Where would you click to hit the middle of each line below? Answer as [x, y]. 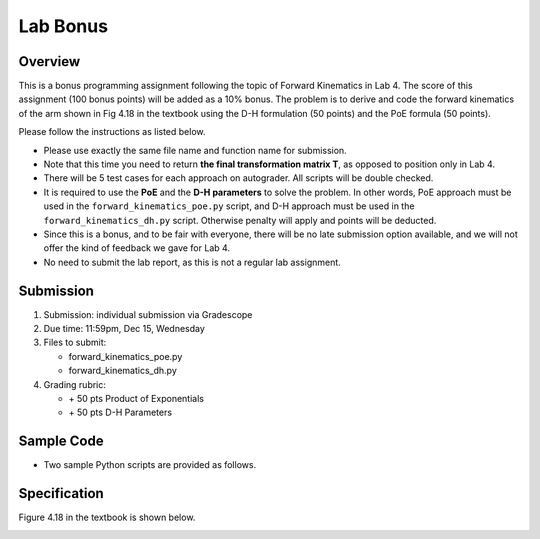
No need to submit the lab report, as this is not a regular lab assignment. [192, 262]
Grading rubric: [75, 384]
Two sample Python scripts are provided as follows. [150, 465]
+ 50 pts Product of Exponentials [136, 398]
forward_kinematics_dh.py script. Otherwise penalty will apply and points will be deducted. [240, 220]
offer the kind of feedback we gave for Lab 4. [136, 248]
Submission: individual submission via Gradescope [148, 314]
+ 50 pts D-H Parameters [120, 412]
